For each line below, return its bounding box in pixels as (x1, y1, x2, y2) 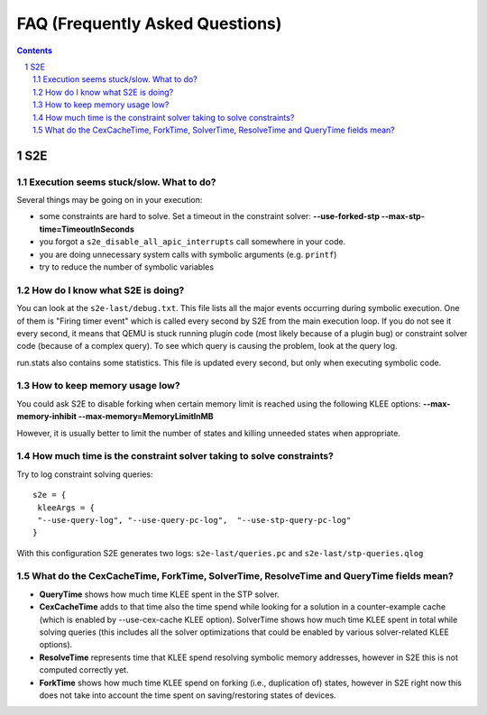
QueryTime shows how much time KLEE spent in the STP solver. (39, 589, 280, 600)
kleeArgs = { (37, 502, 95, 513)
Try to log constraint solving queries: (16, 469, 153, 480)
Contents (16, 45, 53, 56)
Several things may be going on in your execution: (16, 195, 203, 206)
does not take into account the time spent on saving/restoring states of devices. (39, 690, 337, 701)
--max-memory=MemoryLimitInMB (78, 411, 214, 422)
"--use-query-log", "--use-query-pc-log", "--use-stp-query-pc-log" (37, 515, 352, 525)
